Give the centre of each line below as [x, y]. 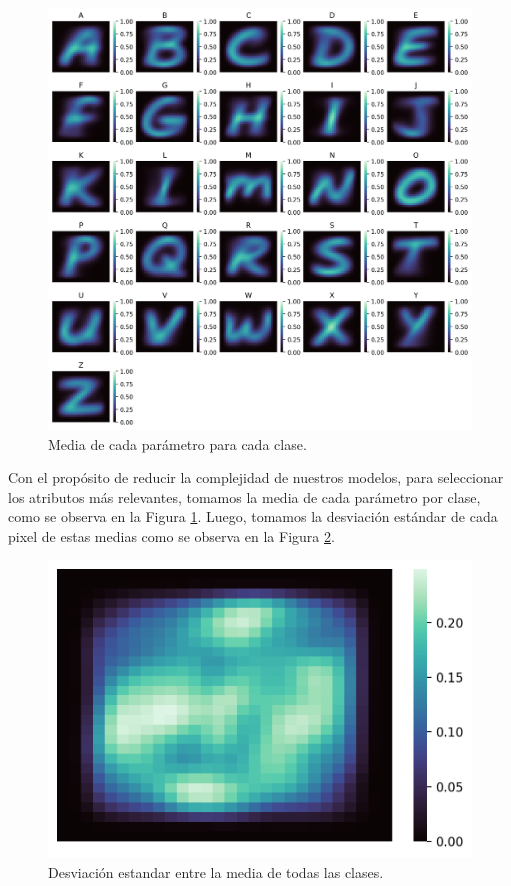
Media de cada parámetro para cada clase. [177, 443]
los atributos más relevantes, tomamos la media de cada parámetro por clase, [244, 496]
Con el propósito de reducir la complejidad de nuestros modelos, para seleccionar [256, 477]
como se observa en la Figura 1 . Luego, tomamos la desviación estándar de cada [253, 516]
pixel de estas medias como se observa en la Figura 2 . [171, 535]
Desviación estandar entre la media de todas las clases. [216, 871]
